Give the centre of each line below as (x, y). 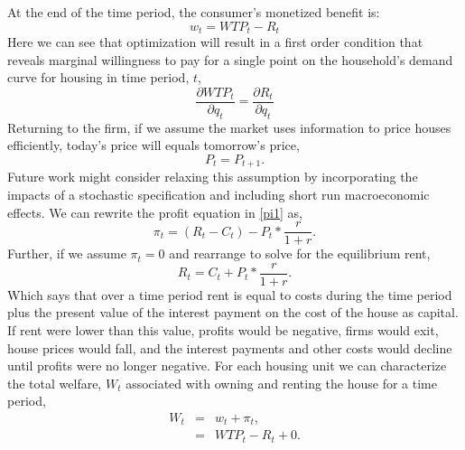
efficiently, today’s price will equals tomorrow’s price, (153, 145)
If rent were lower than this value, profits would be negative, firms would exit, (223, 330)
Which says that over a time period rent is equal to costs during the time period (230, 294)
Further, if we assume (67, 253)
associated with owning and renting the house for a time (281, 383)
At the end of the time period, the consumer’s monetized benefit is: (194, 12)
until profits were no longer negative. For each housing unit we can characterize (227, 366)
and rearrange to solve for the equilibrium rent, (300, 253)
